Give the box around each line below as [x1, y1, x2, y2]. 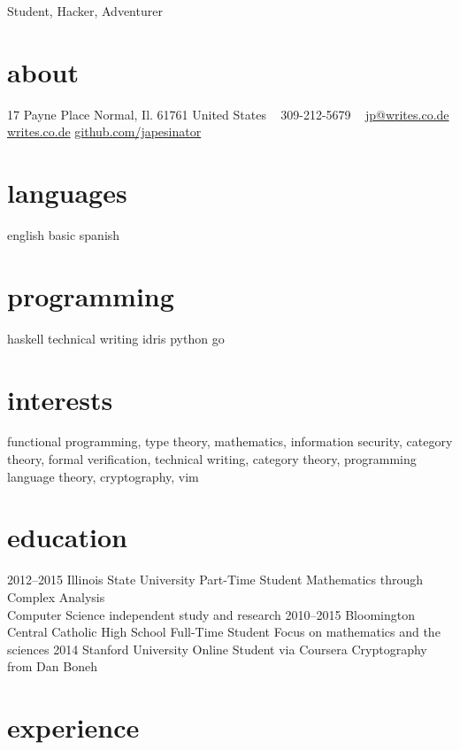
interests [7, 381, 113, 417]
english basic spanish [7, 226, 120, 244]
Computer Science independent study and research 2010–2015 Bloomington [7, 605, 415, 623]
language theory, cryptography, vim [7, 467, 199, 485]
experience [7, 709, 140, 746]
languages [7, 174, 127, 211]
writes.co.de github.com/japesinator [7, 122, 202, 141]
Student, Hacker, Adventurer [7, 2, 163, 19]
